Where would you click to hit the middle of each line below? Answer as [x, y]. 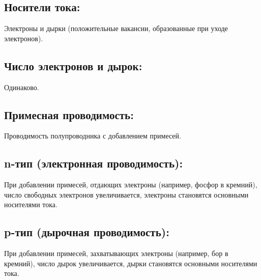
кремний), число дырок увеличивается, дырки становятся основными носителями [131, 263]
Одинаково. [22, 87]
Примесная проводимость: [69, 114]
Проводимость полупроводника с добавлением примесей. [93, 136]
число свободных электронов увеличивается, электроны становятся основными [126, 194]
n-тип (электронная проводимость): [94, 163]
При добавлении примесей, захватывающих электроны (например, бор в [116, 253]
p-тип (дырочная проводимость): [87, 232]
